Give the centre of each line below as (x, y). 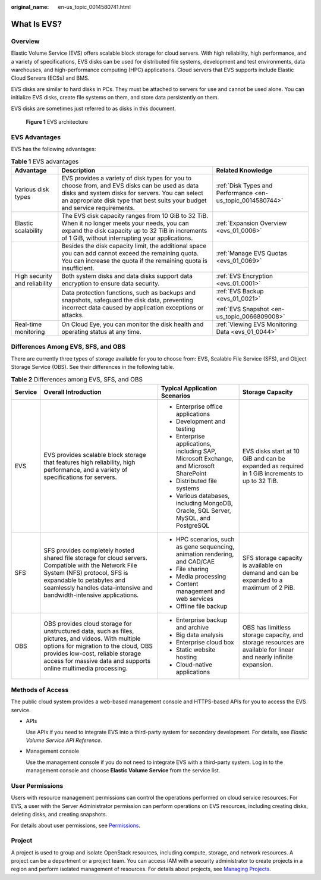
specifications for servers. (80, 477)
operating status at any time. (102, 331)
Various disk (32, 189)
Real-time (28, 324)
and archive (192, 627)
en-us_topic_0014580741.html (94, 7)
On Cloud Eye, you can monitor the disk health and (133, 324)
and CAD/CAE (195, 561)
